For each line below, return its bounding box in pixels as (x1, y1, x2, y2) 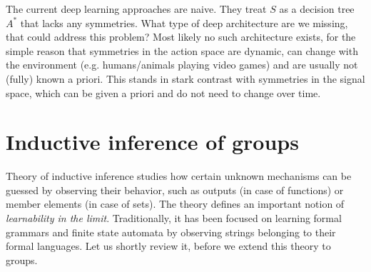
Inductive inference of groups (6, 127, 299, 156)
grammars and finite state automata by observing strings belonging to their (6, 224, 336, 239)
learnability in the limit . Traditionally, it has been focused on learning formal (6, 211, 342, 226)
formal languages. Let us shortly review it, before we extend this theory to (6, 238, 331, 253)
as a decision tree (279, 1, 355, 16)
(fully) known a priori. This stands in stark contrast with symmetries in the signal (6, 71, 365, 86)
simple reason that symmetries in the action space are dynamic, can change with (6, 43, 358, 58)
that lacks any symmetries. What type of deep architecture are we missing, (20, 15, 348, 30)
